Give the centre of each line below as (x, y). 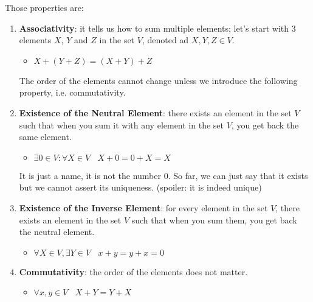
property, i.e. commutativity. (72, 92)
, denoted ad (165, 40)
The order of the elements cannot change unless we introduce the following (158, 80)
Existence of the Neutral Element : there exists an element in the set (155, 112)
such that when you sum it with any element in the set (121, 125)
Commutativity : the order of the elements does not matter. (133, 271)
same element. (45, 137)
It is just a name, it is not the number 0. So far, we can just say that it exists (163, 175)
